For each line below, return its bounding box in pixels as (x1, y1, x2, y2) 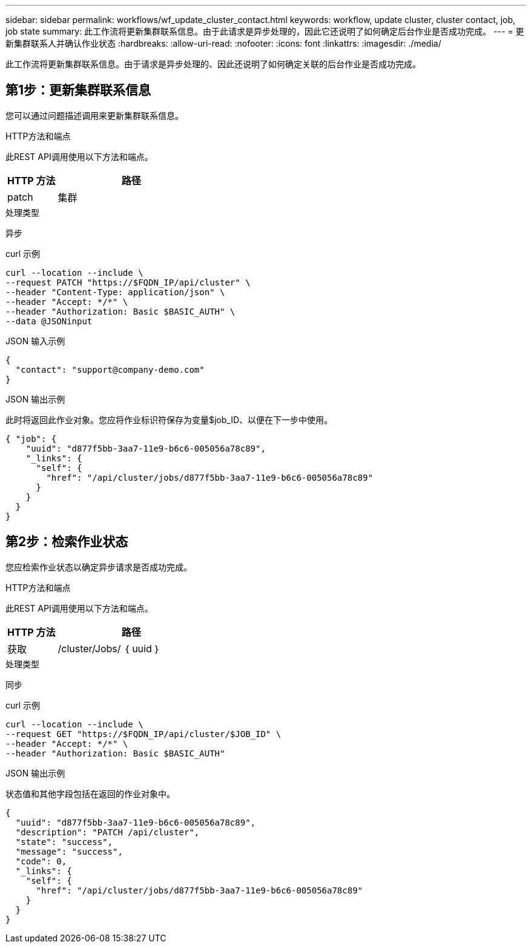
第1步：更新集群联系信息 (5, 82, 151, 98)
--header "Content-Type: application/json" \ (5, 287, 225, 297)
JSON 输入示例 (5, 335, 65, 346)
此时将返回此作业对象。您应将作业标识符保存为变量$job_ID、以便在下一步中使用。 (5, 414, 333, 425)
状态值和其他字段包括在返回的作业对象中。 (5, 788, 175, 799)
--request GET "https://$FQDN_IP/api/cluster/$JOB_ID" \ (5, 729, 282, 739)
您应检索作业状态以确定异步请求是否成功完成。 (5, 561, 192, 572)
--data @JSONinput (5, 316, 93, 326)
